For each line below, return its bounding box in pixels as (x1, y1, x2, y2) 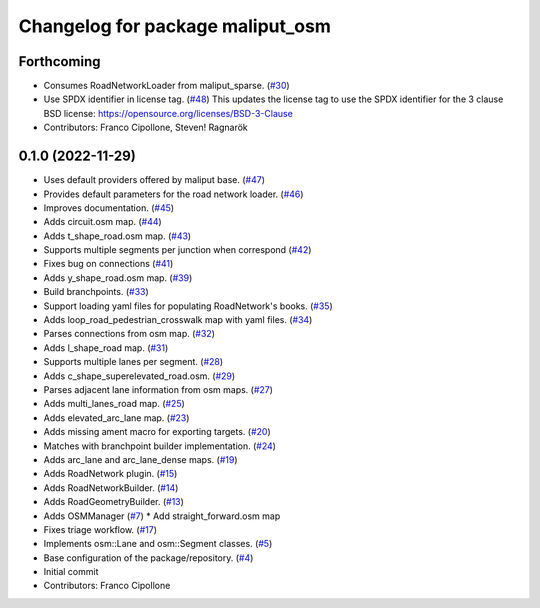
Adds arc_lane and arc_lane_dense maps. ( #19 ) (43, 453, 238, 465)
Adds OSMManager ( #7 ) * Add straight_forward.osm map (43, 510, 281, 522)
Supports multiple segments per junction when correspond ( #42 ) (43, 244, 312, 256)
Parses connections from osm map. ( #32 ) (43, 328, 215, 340)
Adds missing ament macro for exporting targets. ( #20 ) (43, 426, 271, 438)
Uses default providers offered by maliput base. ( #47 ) (43, 174, 265, 186)
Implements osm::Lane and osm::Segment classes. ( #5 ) (43, 538, 273, 550)
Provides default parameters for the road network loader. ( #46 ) (43, 188, 304, 200)
